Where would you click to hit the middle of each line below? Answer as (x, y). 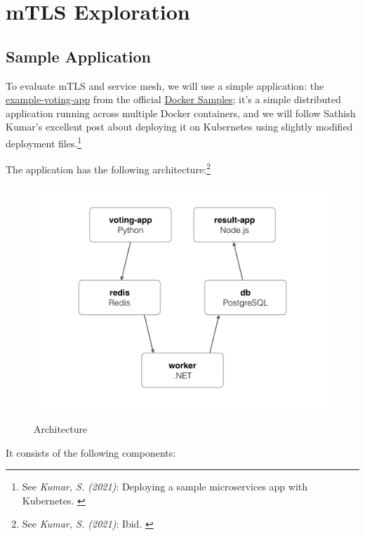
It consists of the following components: (91, 452)
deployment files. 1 (44, 142)
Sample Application (79, 56)
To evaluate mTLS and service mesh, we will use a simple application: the (165, 85)
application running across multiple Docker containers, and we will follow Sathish (181, 113)
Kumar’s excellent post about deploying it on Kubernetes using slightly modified (179, 127)
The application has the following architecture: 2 (108, 168)
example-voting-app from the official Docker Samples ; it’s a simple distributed (173, 99)
